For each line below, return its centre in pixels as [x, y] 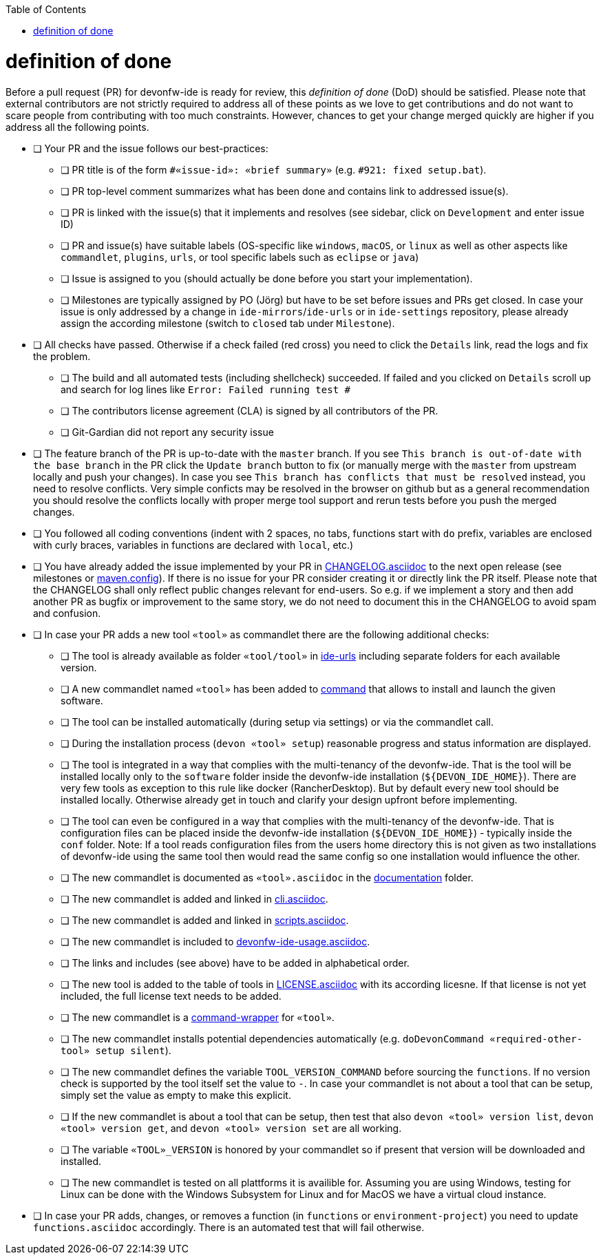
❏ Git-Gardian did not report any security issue [167, 432]
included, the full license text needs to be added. [171, 996]
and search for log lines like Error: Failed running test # [205, 389]
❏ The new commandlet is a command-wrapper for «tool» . [198, 1017]
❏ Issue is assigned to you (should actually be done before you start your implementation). [267, 278]
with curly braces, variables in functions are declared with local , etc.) [193, 545]
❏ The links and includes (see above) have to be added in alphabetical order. [235, 963]
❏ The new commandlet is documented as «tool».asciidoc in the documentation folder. [267, 877]
